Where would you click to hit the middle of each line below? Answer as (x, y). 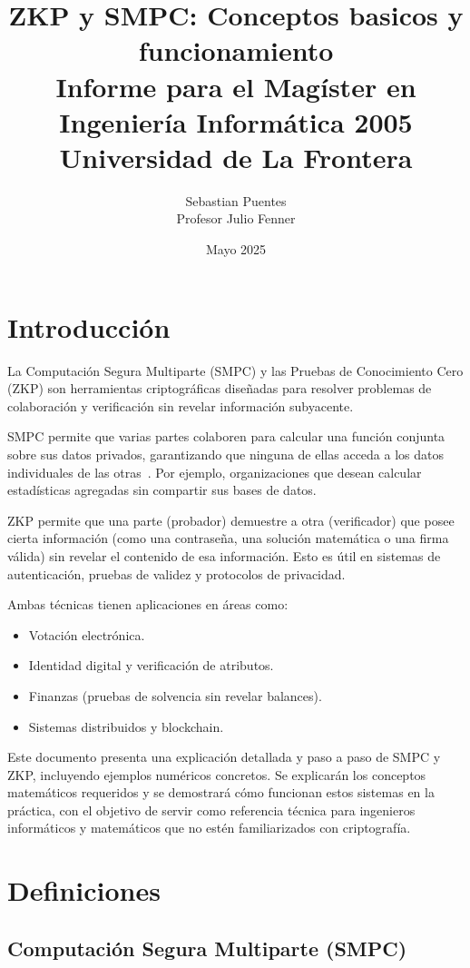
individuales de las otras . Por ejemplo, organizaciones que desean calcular (215, 472)
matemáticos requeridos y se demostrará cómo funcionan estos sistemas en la (221, 792)
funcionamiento (236, 50)
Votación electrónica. (87, 634)
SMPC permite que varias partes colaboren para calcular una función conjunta (226, 436)
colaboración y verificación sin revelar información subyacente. (181, 405)
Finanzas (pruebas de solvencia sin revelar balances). (175, 695)
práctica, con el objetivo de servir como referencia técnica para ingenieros (211, 810)
